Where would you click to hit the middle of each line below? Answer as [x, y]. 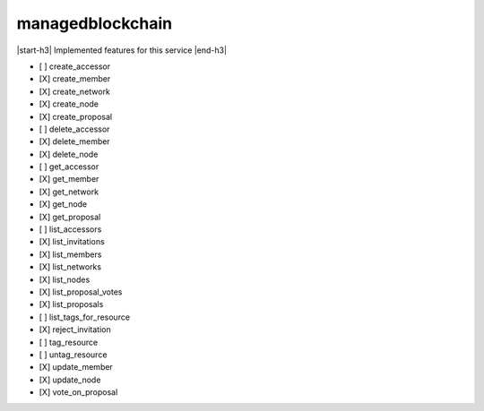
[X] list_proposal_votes [81, 292]
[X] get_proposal [70, 217]
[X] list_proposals [71, 304]
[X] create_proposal [75, 116]
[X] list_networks [70, 267]
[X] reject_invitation [75, 330]
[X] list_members [70, 254]
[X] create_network [75, 91]
